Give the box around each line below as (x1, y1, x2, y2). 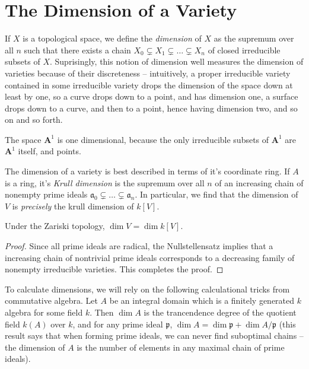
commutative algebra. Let (5, 294, 98, 307)
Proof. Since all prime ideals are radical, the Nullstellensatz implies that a (5, 240, 273, 252)
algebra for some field (5, 306, 83, 318)
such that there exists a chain (24, 43, 131, 56)
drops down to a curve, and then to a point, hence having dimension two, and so (5, 101, 298, 114)
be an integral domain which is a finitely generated (109, 294, 295, 307)
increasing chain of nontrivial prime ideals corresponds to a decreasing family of (5, 251, 295, 263)
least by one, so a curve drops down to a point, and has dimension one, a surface (5, 90, 298, 103)
